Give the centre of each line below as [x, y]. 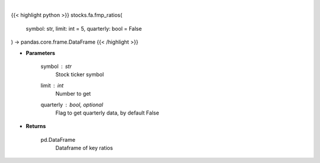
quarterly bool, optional [72, 105]
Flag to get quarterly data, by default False [107, 113]
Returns [36, 126]
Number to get [73, 94]
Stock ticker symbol [80, 74]
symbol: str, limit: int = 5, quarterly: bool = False [84, 28]
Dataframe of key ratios [84, 148]
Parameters [41, 53]
